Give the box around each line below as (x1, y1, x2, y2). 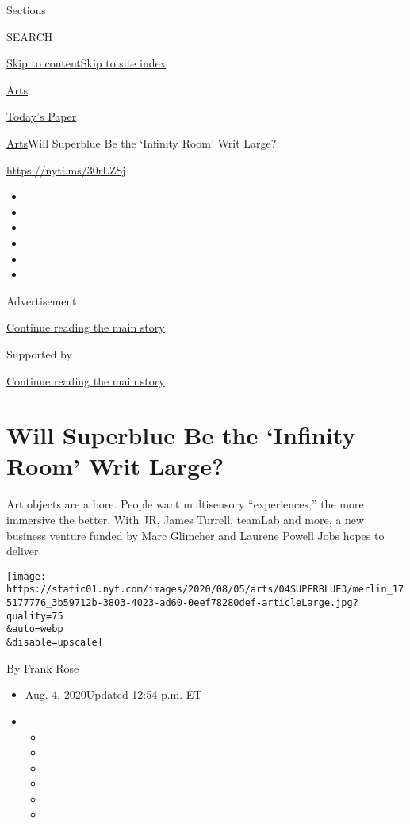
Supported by (6, 345, 72, 362)
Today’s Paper (6, 108, 77, 125)
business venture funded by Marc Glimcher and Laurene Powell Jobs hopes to (6, 527, 385, 543)
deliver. (6, 542, 42, 559)
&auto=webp (6, 623, 63, 635)
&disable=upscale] (6, 637, 103, 649)
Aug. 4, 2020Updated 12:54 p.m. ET (25, 686, 202, 703)
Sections (6, 2, 46, 17)
